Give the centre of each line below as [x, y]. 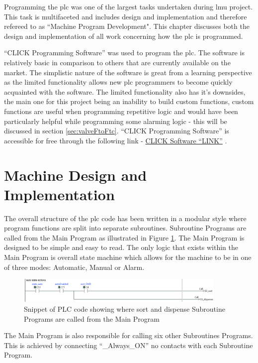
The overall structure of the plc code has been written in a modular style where [125, 218]
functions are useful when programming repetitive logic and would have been [121, 111]
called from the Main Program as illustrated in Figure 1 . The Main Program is [124, 237]
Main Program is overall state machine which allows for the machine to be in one [128, 257]
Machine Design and [76, 175]
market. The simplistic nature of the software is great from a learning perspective [128, 72]
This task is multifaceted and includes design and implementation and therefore [126, 16]
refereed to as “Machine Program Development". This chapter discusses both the [127, 26]
